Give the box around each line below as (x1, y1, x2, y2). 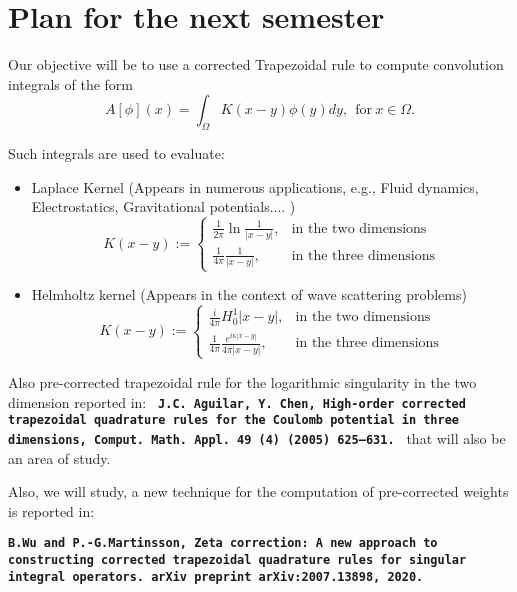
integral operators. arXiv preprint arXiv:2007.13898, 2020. (8, 569, 424, 584)
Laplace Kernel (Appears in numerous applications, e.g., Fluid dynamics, (31, 176, 479, 197)
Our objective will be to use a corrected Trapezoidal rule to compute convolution (8, 54, 504, 75)
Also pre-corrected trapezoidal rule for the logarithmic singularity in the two (8, 371, 477, 392)
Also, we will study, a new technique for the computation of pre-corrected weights (8, 481, 509, 502)
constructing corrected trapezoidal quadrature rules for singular (8, 552, 467, 567)
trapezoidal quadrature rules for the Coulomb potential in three (8, 413, 460, 428)
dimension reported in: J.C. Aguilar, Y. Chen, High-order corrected (8, 391, 466, 412)
